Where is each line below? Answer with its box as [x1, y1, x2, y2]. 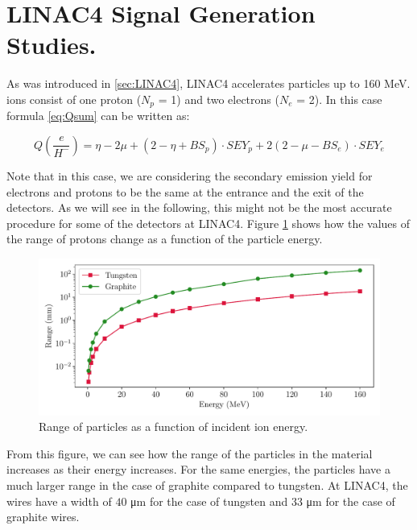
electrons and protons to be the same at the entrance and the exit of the [6, 183, 364, 200]
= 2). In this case [296, 90, 382, 107]
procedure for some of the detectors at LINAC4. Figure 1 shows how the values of [6, 214, 411, 231]
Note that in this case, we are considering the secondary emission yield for [6, 167, 373, 184]
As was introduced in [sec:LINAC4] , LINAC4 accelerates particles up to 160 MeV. [6, 75, 411, 92]
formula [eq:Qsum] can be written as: [6, 107, 190, 124]
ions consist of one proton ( [6, 90, 142, 107]
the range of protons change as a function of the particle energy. [6, 230, 323, 247]
